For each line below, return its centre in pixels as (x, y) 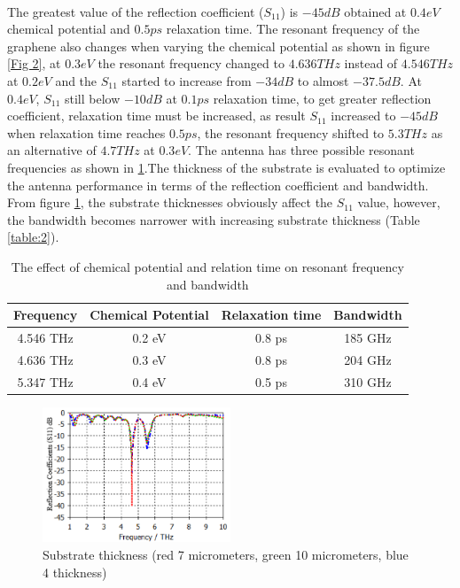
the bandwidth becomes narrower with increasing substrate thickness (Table (214, 219)
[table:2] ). (33, 237)
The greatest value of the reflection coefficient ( (136, 11)
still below (93, 98)
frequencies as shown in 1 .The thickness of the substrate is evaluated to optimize (226, 167)
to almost (323, 80)
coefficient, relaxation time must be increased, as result (156, 116)
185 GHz (368, 337)
